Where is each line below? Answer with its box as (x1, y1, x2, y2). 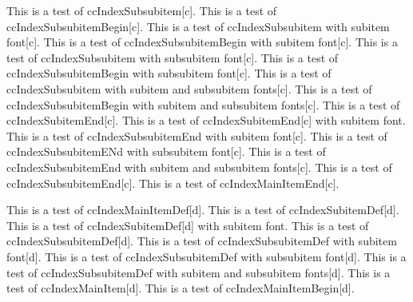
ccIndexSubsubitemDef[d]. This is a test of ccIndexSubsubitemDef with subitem (6, 232, 397, 249)
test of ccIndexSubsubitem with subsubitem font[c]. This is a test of (6, 49, 339, 66)
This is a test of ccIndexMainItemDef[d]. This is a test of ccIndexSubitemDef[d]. (6, 201, 399, 218)
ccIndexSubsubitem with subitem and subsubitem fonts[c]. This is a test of (6, 80, 372, 97)
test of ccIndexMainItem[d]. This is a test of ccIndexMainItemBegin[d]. (6, 280, 355, 296)
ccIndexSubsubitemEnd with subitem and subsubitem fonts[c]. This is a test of (6, 158, 392, 175)
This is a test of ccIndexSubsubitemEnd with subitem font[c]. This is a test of (6, 127, 387, 144)
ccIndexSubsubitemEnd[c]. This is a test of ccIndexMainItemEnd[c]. (6, 174, 340, 191)
